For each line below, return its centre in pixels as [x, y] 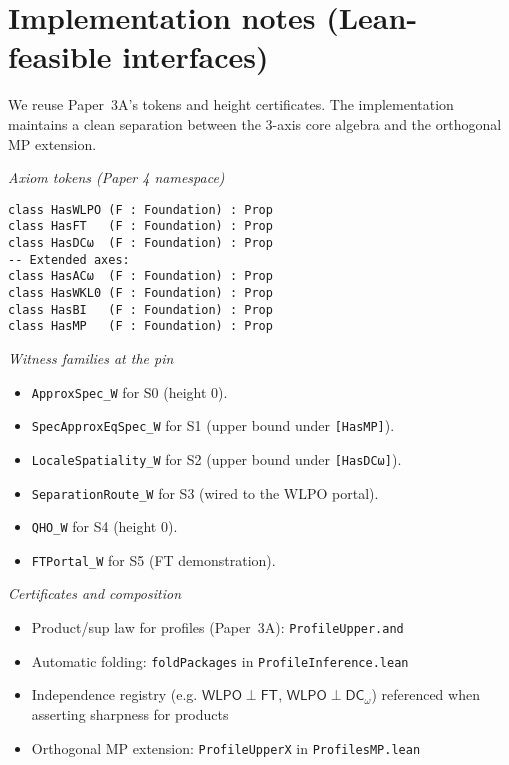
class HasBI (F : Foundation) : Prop [140, 309]
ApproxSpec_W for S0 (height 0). [129, 391]
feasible [60, 56]
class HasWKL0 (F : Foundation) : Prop [140, 292]
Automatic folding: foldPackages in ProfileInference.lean [220, 660]
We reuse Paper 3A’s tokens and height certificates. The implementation [231, 104]
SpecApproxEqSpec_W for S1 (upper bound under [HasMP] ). [213, 425]
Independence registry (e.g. [114, 694]
